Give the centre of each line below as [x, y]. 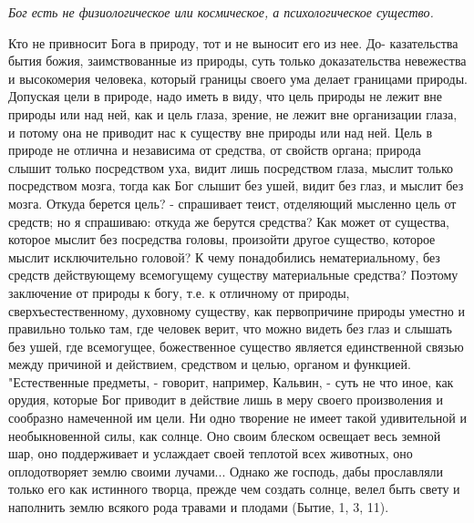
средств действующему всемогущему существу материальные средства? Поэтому [233, 275]
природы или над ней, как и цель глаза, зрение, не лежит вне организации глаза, [233, 113]
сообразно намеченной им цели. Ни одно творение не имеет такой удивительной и [238, 418]
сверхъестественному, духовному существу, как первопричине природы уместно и [237, 310]
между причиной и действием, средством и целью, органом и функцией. [210, 364]
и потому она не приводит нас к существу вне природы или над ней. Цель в [221, 132]
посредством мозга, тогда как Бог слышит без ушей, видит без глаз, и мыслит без [236, 185]
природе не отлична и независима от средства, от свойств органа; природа [215, 150]
